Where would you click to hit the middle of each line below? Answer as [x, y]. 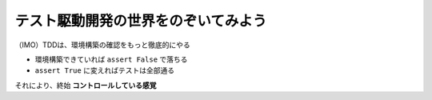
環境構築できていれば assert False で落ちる [111, 59]
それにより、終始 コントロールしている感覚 [86, 85]
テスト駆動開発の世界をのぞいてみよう [141, 21]
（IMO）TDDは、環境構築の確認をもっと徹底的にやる [103, 45]
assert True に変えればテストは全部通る [105, 70]
